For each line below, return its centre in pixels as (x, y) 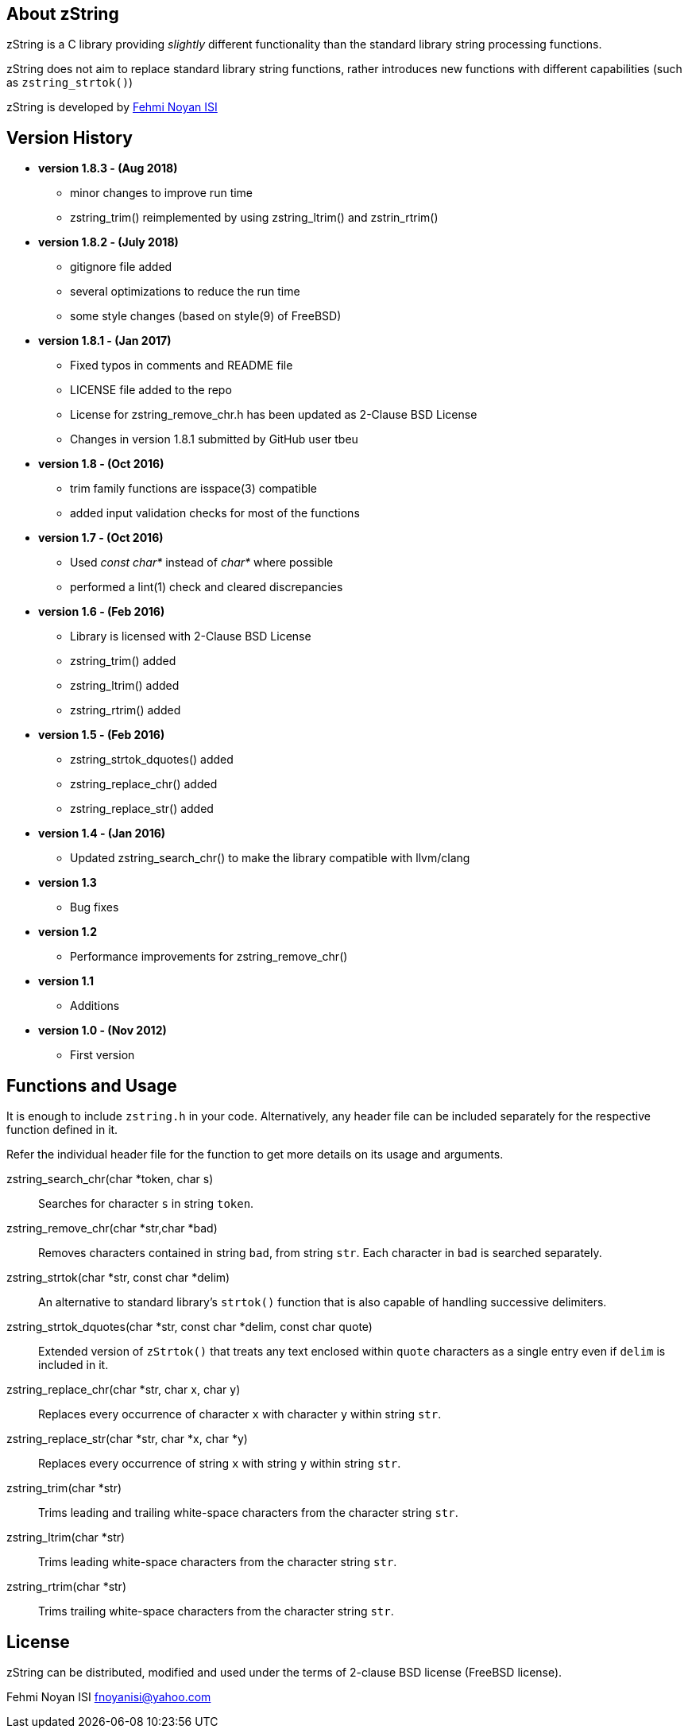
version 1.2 (68, 932)
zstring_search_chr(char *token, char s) (110, 1179)
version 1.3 (68, 883)
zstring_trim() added (123, 661)
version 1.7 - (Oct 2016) (101, 538)
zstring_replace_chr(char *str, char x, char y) (124, 1390)
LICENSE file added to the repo (151, 390)
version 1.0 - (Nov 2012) (102, 1031)
